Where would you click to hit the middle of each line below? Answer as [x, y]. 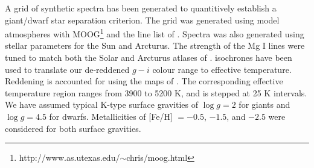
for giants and [264, 104]
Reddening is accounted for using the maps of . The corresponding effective [144, 81]
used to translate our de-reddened [67, 69]
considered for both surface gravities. [73, 128]
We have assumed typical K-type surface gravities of [102, 104]
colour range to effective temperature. [222, 69]
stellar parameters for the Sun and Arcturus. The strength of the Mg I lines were [155, 45]
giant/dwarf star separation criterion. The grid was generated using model [142, 20]
